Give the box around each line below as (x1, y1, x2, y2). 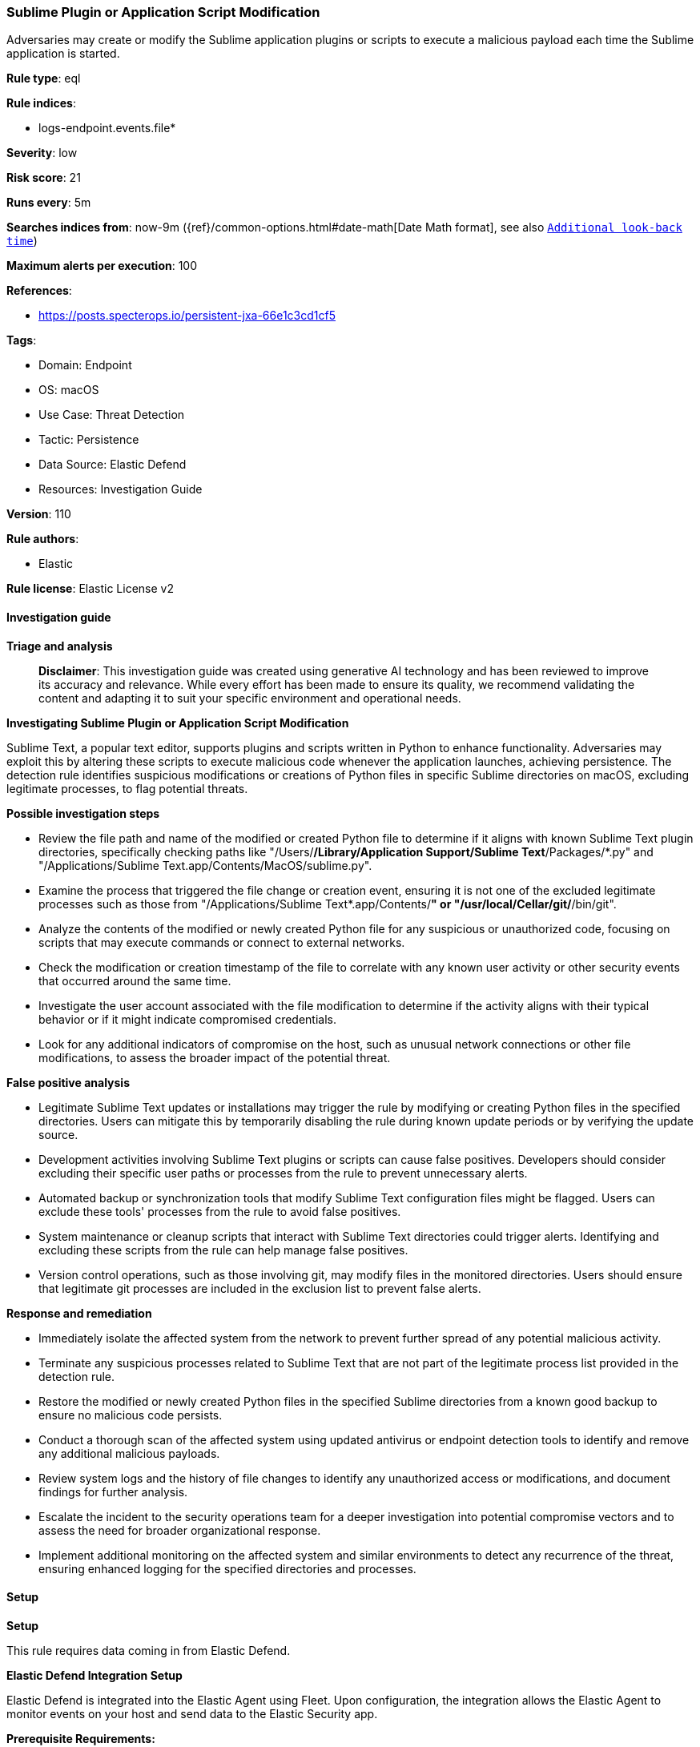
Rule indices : (6, 96, 76, 111)
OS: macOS (38, 383, 99, 397)
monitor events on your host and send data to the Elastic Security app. (6, 1706, 378, 1721)
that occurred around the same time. (38, 973, 231, 988)
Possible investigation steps (6, 806, 160, 820)
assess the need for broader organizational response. (38, 1523, 321, 1537)
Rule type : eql (6, 71, 81, 86)
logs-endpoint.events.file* (38, 121, 176, 135)
